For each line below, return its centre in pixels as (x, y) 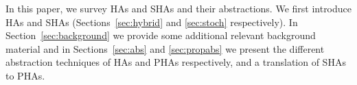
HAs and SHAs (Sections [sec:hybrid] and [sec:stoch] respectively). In (152, 22)
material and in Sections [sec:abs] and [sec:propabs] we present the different (165, 48)
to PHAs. (25, 75)
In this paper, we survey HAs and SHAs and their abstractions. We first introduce (179, 8)
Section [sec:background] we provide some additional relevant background (161, 35)
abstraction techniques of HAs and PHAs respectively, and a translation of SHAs (176, 62)
